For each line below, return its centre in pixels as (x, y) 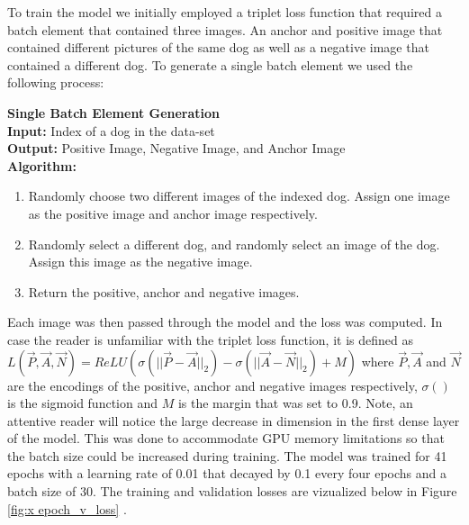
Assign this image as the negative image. (140, 262)
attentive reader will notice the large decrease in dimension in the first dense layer (234, 420)
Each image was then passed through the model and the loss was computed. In (225, 322)
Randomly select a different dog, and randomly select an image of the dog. (234, 244)
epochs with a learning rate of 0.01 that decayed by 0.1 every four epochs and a (227, 473)
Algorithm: (42, 165)
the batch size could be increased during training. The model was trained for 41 (227, 455)
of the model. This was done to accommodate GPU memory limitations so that (226, 438)
